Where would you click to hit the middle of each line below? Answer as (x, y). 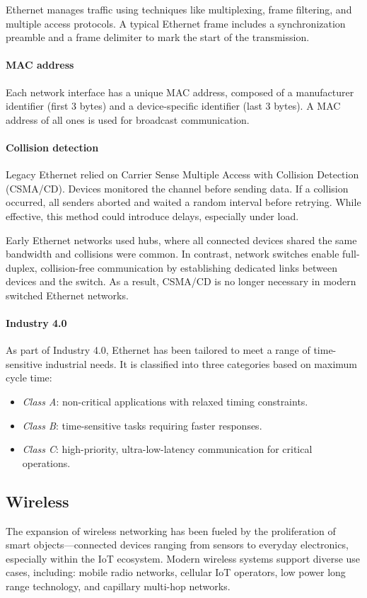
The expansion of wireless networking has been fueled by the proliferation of (171, 530)
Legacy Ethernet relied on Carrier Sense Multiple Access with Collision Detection (182, 174)
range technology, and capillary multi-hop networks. (118, 586)
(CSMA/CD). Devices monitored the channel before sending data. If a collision (177, 188)
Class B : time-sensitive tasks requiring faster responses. (142, 425)
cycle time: (29, 378)
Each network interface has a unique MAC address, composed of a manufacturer (180, 92)
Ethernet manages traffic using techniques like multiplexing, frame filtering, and (179, 9)
